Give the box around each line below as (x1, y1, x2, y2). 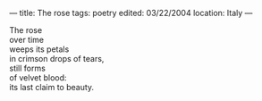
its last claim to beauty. (9, 82, 95, 92)
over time (9, 35, 45, 45)
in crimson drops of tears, (9, 54, 105, 63)
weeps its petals (9, 44, 70, 55)
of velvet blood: (9, 72, 67, 83)
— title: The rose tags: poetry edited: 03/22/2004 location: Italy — (9, 8, 253, 18)
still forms (9, 63, 46, 73)
